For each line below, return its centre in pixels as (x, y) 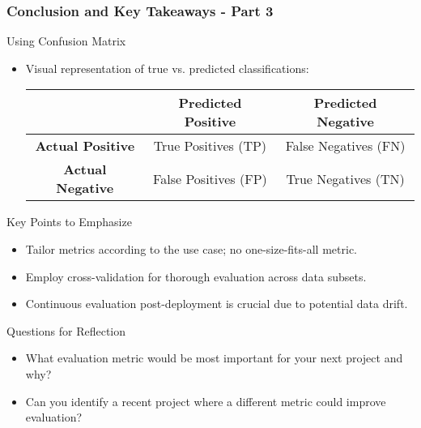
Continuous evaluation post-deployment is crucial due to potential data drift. (217, 304)
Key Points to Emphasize (69, 222)
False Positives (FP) (210, 178)
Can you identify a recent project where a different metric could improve (206, 401)
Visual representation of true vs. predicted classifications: (167, 68)
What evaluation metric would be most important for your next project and (214, 358)
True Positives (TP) (210, 146)
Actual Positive (85, 146)
